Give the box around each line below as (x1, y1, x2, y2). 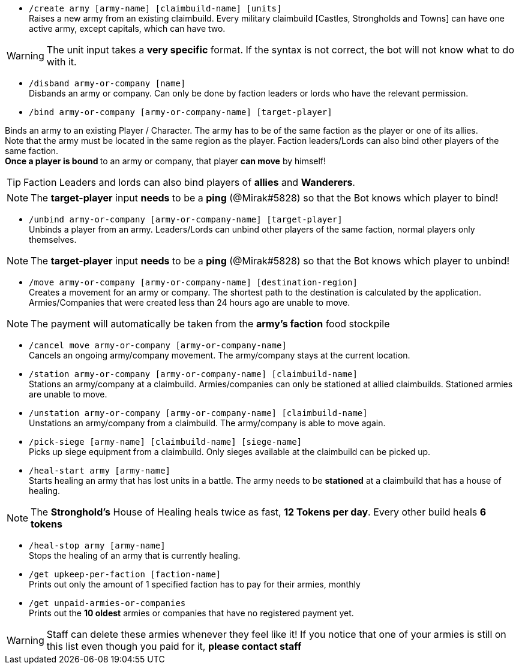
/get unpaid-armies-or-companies (29, 598, 186, 608)
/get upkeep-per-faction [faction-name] (29, 569, 221, 579)
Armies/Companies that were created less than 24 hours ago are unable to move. (29, 297, 350, 308)
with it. (46, 56, 77, 68)
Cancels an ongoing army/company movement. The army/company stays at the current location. (29, 350, 410, 360)
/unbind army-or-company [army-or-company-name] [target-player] (29, 215, 343, 224)
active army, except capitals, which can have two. (29, 23, 226, 34)
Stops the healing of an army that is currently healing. (29, 550, 241, 560)
